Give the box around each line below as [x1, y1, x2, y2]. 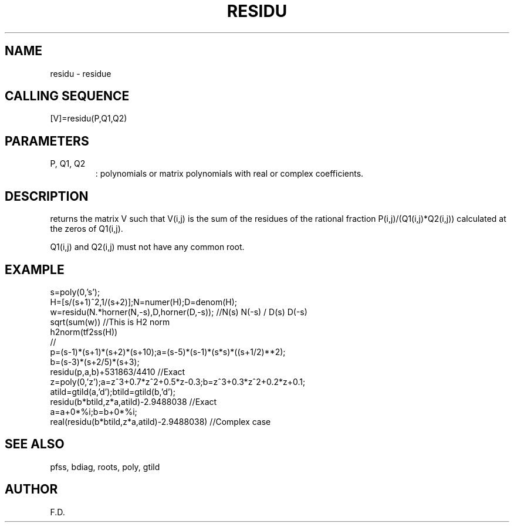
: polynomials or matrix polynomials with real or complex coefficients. [95, 168, 364, 179]
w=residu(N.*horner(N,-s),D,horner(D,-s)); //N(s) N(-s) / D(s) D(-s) [50, 306, 307, 317]
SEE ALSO [5, 437, 65, 452]
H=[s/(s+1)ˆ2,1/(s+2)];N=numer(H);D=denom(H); [50, 296, 238, 307]
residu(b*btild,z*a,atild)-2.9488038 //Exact [50, 396, 217, 407]
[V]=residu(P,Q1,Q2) [50, 113, 127, 124]
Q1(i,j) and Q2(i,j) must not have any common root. [50, 242, 245, 252]
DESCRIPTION [5, 188, 89, 204]
